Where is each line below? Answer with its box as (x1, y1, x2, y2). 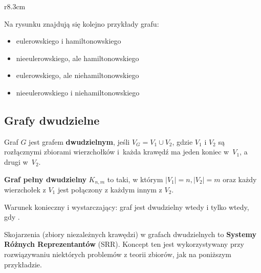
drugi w (4, 156, 28, 167)
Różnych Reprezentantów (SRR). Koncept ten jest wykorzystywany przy (4, 239, 244, 249)
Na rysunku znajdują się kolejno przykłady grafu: (4, 18, 159, 29)
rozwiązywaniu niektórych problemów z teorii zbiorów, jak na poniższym (4, 248, 231, 259)
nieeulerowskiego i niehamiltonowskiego (16, 87, 140, 98)
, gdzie (172, 136, 193, 147)
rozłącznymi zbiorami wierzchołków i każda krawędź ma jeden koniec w (4, 146, 229, 157)
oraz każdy (223, 173, 257, 184)
